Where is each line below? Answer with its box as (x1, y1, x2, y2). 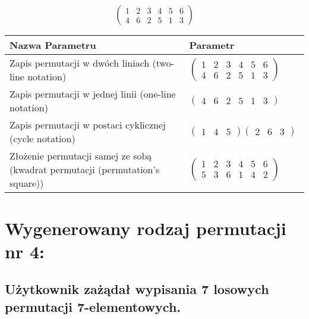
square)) (10, 176, 44, 190)
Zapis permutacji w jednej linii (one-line (10, 87, 176, 101)
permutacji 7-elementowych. (5, 297, 181, 315)
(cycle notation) (10, 132, 75, 146)
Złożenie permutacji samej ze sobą (10, 149, 152, 163)
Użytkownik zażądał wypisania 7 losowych (5, 280, 269, 298)
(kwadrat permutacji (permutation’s (10, 162, 160, 177)
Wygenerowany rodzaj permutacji (5, 215, 286, 240)
